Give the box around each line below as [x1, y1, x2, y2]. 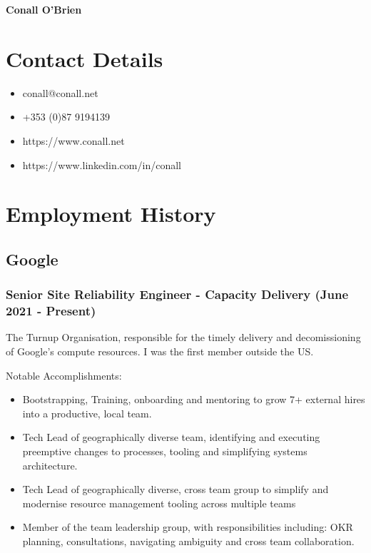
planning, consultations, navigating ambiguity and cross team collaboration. [22, 533, 355, 548]
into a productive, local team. [22, 405, 152, 420]
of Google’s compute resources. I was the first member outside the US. [6, 343, 314, 358]
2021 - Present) [6, 302, 96, 320]
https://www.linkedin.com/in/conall [22, 157, 181, 172]
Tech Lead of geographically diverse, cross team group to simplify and [22, 482, 329, 497]
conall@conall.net [22, 85, 98, 100]
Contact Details [6, 44, 163, 73]
